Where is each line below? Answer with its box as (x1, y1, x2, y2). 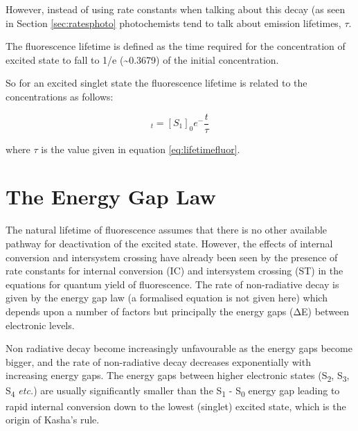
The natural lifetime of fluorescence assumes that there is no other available (6, 222, 328, 237)
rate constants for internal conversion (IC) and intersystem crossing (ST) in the (6, 263, 343, 278)
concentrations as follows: (6, 89, 114, 103)
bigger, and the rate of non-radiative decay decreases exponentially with (6, 354, 311, 369)
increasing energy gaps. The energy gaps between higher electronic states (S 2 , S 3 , (6, 368, 350, 385)
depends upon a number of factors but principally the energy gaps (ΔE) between (6, 304, 350, 318)
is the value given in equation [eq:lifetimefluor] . (41, 141, 240, 156)
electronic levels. (6, 317, 75, 332)
